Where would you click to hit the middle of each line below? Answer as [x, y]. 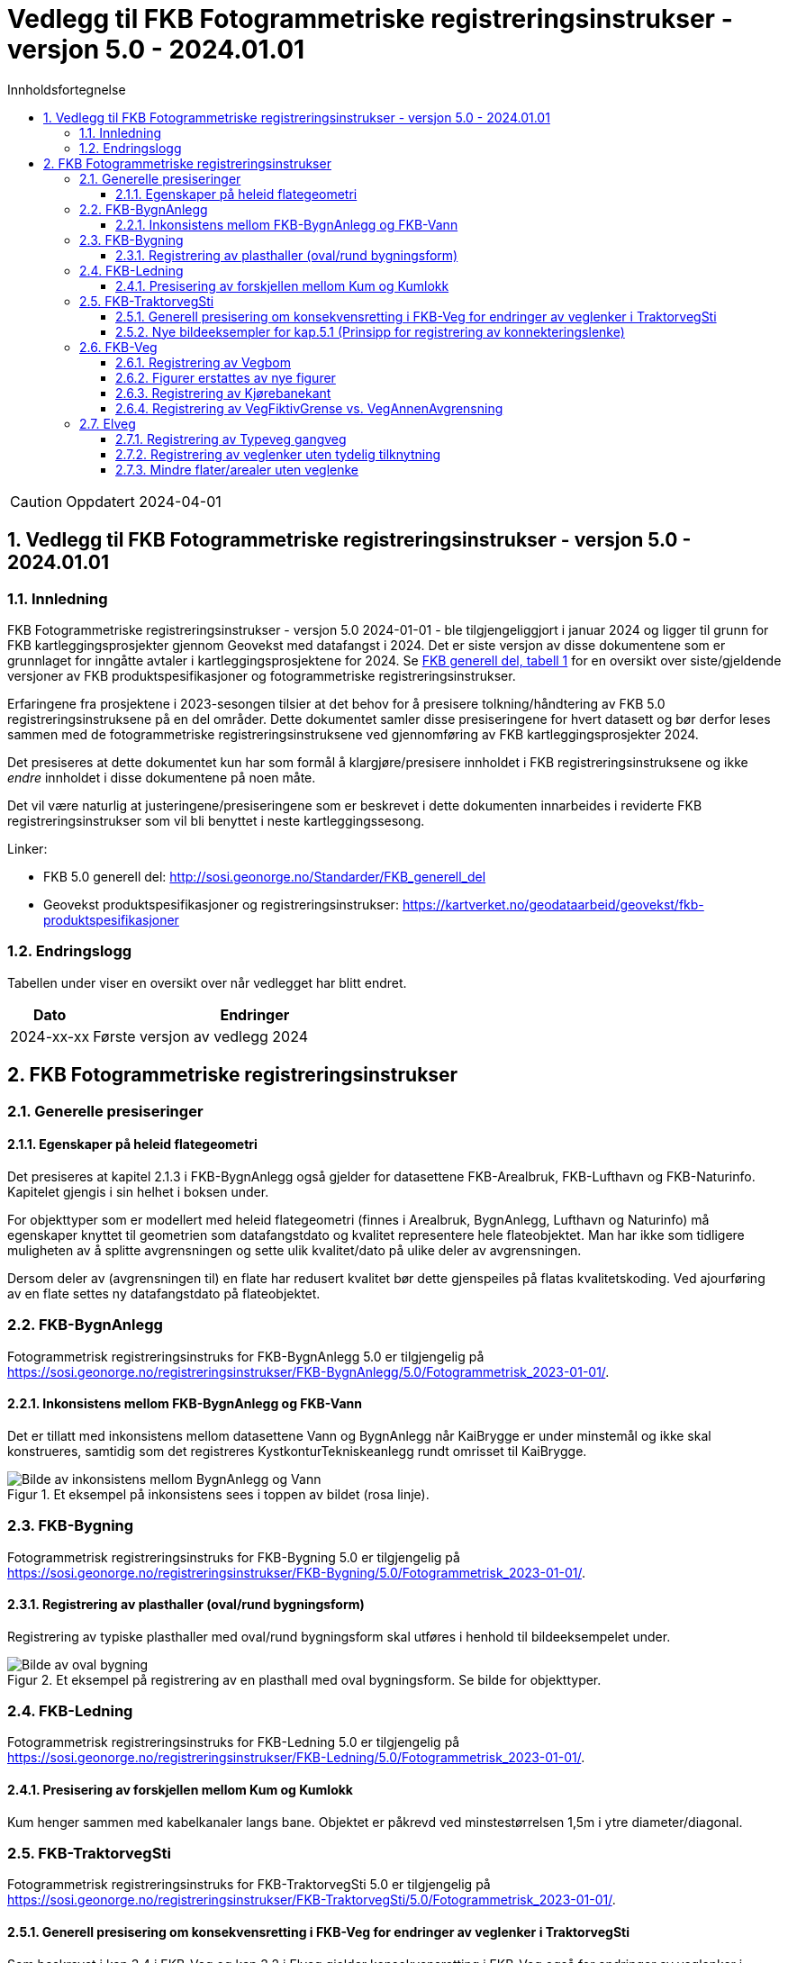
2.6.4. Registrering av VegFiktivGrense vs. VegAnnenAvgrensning [309, 408]
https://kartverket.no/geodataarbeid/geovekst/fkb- [553, 904]
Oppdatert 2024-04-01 [144, 501]
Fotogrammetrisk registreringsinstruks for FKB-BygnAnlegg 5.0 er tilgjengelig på [246, 1356]
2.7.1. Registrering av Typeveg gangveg [231, 439]
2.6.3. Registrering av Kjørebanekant [223, 393]
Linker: [27, 848]
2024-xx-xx [50, 1036]
